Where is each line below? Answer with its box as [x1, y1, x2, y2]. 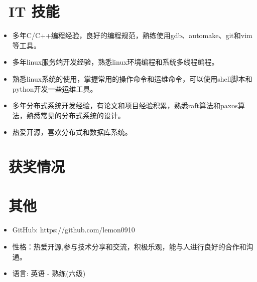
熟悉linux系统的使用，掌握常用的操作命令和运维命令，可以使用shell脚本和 [12, 73, 252, 84]
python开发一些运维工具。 [12, 83, 97, 94]
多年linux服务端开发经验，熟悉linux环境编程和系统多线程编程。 [12, 57, 219, 67]
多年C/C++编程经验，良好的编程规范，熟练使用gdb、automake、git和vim [12, 30, 252, 41]
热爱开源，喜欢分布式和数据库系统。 [12, 127, 132, 137]
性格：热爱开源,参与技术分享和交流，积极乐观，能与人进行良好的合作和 [12, 241, 246, 251]
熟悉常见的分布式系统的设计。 [26, 110, 125, 120]
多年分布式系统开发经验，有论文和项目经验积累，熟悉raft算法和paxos [12, 100, 238, 111]
